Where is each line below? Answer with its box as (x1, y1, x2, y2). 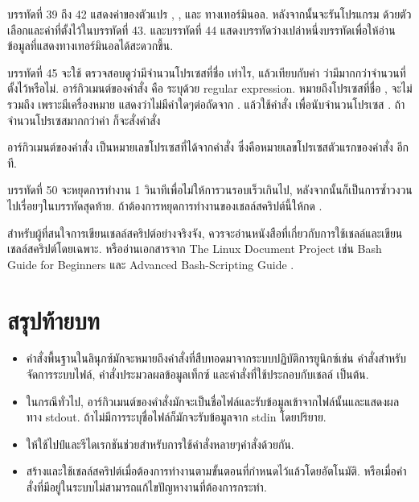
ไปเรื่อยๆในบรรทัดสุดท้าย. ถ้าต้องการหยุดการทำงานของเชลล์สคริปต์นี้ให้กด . (7, 197, 322, 214)
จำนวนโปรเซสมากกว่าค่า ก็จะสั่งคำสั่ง (7, 111, 161, 128)
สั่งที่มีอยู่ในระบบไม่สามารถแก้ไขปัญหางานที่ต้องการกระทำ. (26, 479, 267, 495)
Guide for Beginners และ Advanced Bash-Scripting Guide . (7, 255, 294, 272)
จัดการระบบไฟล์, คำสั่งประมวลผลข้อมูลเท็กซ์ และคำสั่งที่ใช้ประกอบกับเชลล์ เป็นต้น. (26, 366, 369, 383)
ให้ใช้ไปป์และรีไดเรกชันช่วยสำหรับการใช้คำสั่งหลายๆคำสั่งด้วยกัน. (26, 435, 294, 452)
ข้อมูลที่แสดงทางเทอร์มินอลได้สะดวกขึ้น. (7, 37, 174, 54)
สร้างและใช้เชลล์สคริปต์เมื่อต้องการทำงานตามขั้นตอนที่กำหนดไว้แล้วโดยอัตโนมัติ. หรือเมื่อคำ (26, 463, 407, 479)
